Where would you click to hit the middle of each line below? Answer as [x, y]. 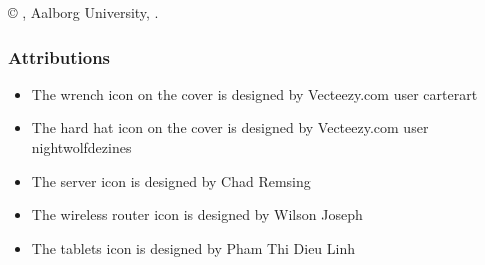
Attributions [59, 56]
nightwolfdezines [81, 147]
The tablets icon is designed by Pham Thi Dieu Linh [193, 247]
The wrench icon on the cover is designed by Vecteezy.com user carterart [254, 93]
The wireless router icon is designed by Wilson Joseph [197, 214]
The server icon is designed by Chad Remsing [171, 180]
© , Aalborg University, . [83, 12]
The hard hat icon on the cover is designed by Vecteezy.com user [230, 127]
